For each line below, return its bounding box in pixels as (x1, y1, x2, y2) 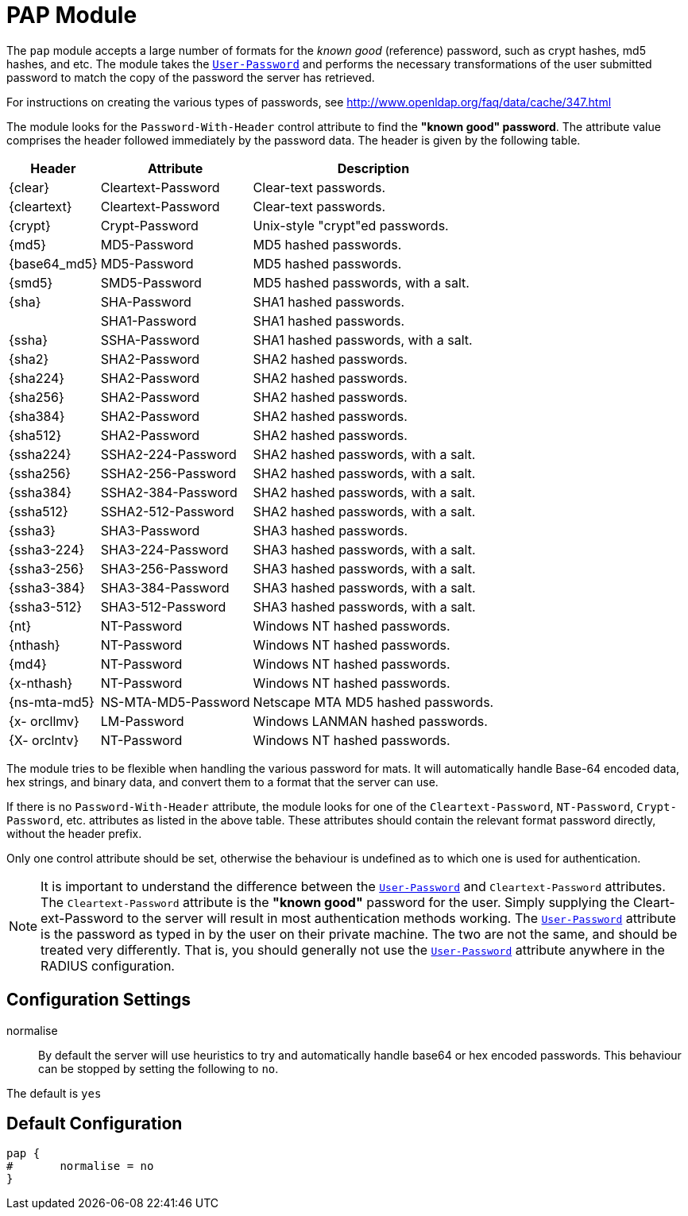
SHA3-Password (100, 522, 200, 539)
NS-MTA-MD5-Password (100, 693, 250, 710)
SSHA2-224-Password (100, 446, 237, 462)
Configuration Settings (6, 990, 191, 1010)
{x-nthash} (9, 674, 73, 691)
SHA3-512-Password (100, 598, 226, 615)
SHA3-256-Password (100, 560, 229, 577)
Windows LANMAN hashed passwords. (253, 712, 488, 729)
